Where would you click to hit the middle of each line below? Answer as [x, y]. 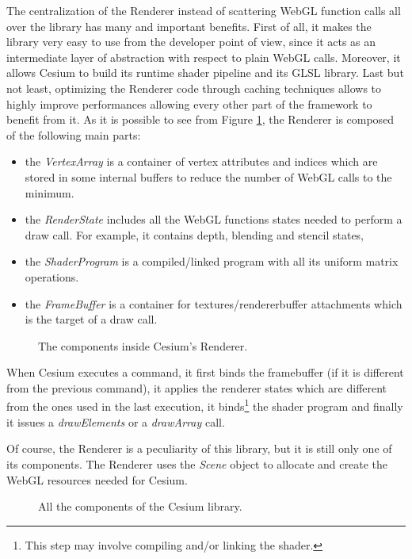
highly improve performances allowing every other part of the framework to [189, 103]
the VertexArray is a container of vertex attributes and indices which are [201, 161]
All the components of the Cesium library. [140, 506]
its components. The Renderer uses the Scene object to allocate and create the [197, 463]
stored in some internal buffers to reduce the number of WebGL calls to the [208, 176]
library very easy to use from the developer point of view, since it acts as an [191, 42]
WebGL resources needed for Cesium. [97, 479]
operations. [52, 276]
